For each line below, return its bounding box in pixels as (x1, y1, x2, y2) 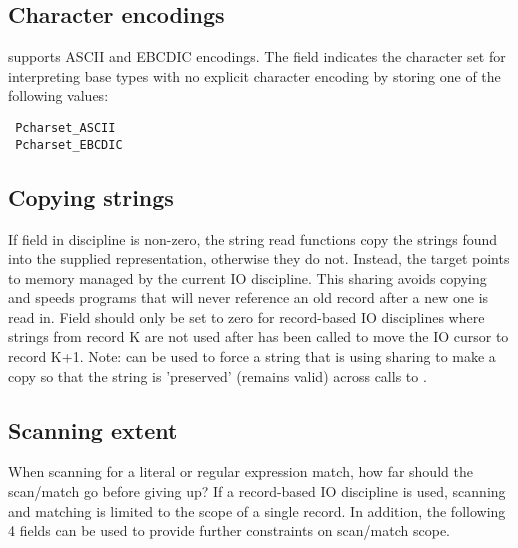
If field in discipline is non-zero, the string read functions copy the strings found (8, 228, 498, 249)
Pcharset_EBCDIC (15, 137, 123, 152)
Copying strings (8, 181, 174, 212)
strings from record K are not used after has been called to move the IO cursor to (8, 326, 509, 347)
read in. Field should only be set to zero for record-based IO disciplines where (8, 306, 485, 327)
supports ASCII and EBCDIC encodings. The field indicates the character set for (8, 46, 506, 67)
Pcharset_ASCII (15, 120, 116, 135)
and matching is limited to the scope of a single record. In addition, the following (8, 500, 506, 521)
